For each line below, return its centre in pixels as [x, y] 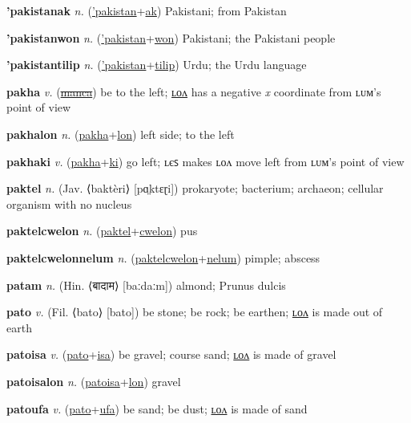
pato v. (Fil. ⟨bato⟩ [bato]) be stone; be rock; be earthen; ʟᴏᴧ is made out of [195, 312]
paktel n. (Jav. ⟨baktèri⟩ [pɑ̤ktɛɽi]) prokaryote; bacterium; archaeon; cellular [195, 188]
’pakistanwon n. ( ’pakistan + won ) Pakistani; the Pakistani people [171, 37]
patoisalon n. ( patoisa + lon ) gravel [94, 381]
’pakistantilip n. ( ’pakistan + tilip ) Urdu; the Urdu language [157, 65]
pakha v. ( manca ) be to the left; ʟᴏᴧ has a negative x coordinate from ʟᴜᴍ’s [194, 91]
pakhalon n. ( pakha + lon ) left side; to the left [121, 134]
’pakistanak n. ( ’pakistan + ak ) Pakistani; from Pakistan [147, 10]
